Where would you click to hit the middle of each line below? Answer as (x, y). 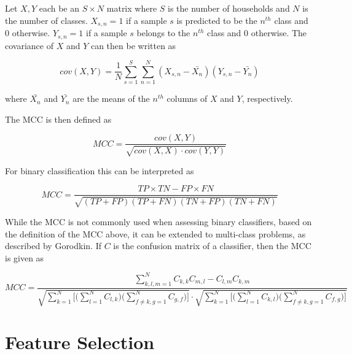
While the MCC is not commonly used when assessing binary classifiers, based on (158, 221)
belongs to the (163, 33)
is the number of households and (229, 8)
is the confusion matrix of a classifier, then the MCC (212, 246)
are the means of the (111, 98)
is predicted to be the (217, 20)
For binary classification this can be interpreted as (100, 170)
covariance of (29, 45)
